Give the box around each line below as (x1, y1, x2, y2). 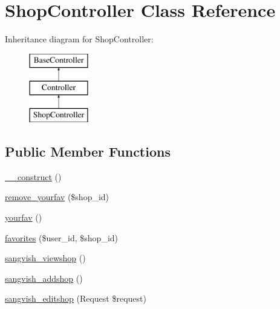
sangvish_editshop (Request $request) (5, 292, 146, 305)
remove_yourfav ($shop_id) (5, 190, 109, 203)
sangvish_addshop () (5, 272, 83, 284)
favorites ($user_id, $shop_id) (5, 231, 119, 244)
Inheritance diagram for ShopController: (5, 33, 154, 45)
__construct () (5, 170, 62, 183)
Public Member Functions (5, 142, 171, 161)
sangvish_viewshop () (5, 252, 86, 264)
